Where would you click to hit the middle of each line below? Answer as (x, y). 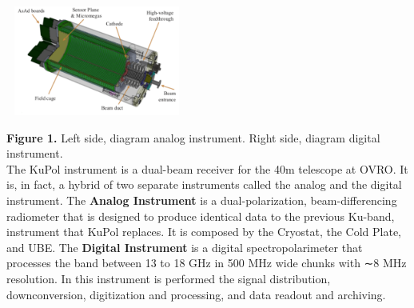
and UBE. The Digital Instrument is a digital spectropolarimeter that (185, 247)
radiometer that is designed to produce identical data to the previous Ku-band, (201, 216)
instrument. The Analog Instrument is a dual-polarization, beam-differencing (202, 200)
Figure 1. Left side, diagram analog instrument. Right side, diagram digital (193, 137)
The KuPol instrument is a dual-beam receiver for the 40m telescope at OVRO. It (207, 168)
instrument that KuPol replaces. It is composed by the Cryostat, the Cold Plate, (204, 232)
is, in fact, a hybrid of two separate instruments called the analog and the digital (204, 184)
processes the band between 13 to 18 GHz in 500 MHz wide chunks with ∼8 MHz (207, 263)
